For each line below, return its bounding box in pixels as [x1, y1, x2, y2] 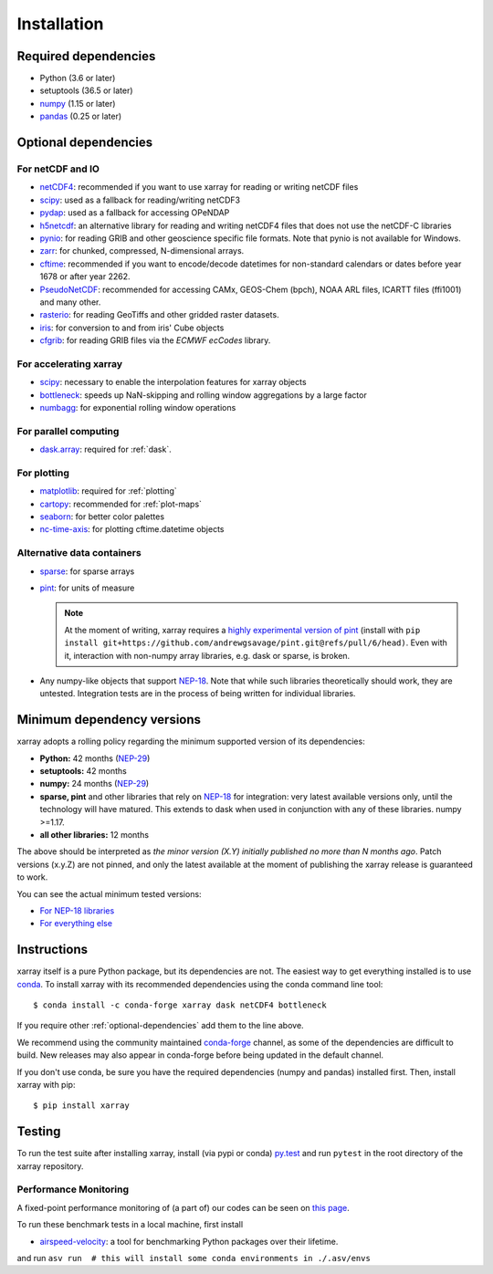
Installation [16, 14, 104, 34]
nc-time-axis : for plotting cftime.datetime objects [39, 524, 225, 535]
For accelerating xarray [16, 357, 123, 370]
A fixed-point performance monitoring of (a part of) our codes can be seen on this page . [16, 1202, 351, 1213]
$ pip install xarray [33, 1101, 130, 1111]
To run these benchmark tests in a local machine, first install [16, 1219, 244, 1230]
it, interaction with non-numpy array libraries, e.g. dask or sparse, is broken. [64, 650, 351, 661]
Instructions [16, 942, 89, 957]
